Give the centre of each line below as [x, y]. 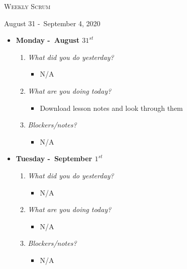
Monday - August [48, 40]
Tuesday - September [54, 158]
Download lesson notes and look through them [111, 108]
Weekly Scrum [27, 6]
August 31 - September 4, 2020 [52, 23]
